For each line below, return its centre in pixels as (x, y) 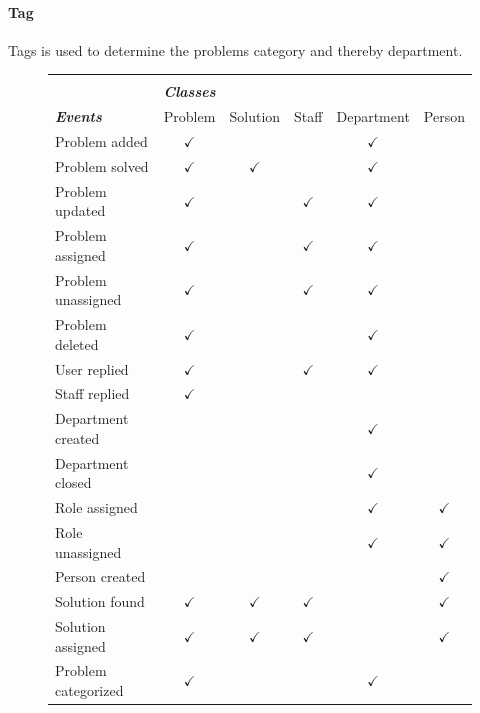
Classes (189, 91)
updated (80, 210)
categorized (89, 690)
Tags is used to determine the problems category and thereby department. (235, 49)
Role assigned (96, 507)
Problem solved (102, 165)
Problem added (101, 141)
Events (78, 116)
